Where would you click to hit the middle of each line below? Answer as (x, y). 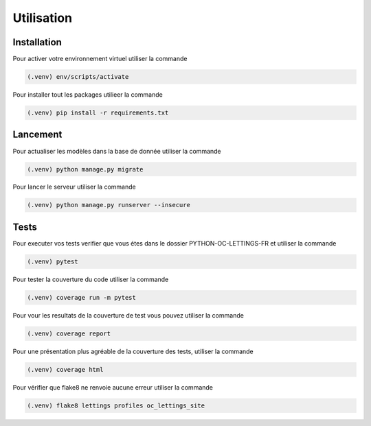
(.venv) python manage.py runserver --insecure (109, 205)
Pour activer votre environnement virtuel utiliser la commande (100, 59)
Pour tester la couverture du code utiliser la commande (91, 279)
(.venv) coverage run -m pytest (82, 297)
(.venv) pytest (53, 261)
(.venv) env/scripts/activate (78, 77)
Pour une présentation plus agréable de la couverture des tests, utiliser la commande (133, 351)
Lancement (37, 135)
